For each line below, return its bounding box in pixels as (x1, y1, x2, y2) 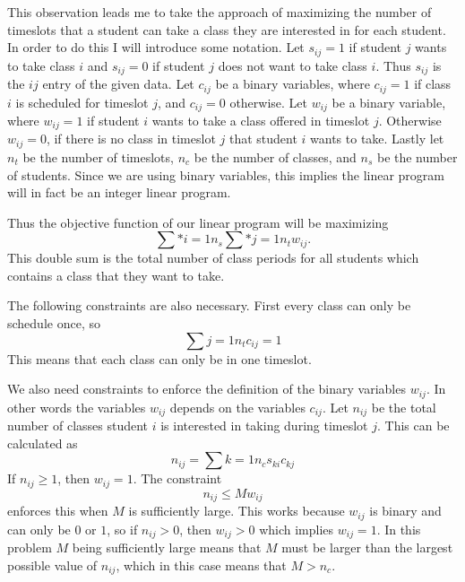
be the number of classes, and (194, 147, 357, 166)
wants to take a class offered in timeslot (151, 111, 370, 129)
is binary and (369, 501, 442, 520)
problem (7, 538, 52, 557)
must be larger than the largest (281, 538, 453, 557)
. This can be (377, 416, 450, 435)
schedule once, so (7, 314, 100, 333)
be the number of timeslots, (22, 147, 174, 166)
